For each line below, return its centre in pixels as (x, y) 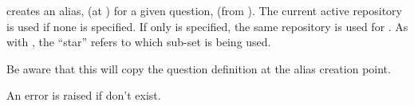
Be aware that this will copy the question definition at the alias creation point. (199, 68)
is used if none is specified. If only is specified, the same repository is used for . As (207, 26)
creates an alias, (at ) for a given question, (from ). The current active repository (205, 10)
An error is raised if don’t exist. (84, 95)
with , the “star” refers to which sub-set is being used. (139, 42)
